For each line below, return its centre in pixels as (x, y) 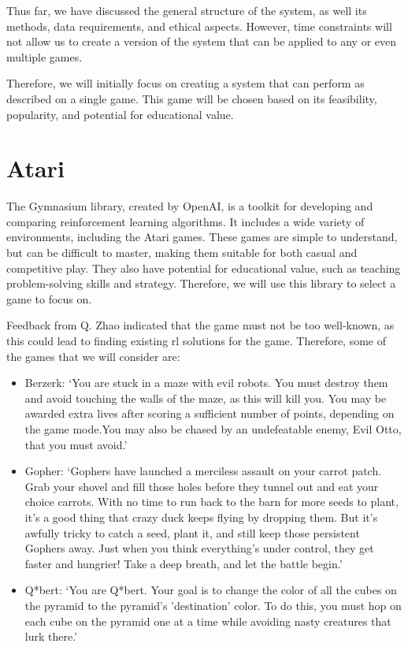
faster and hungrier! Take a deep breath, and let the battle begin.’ (184, 563)
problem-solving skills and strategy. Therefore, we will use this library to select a (201, 283)
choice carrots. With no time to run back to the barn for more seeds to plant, (211, 502)
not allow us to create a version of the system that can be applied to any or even (202, 41)
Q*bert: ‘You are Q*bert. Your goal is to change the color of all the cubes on (211, 590)
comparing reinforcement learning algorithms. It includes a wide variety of (185, 221)
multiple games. (45, 56)
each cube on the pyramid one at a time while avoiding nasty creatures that (208, 621)
